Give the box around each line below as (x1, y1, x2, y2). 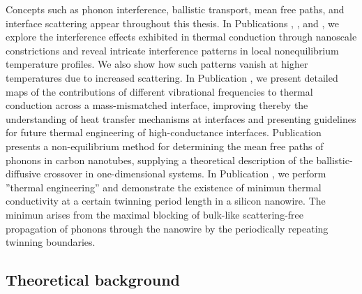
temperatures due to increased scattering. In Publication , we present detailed (6, 70, 338, 84)
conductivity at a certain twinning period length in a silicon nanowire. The (6, 193, 326, 208)
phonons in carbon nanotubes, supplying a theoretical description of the (6, 152, 313, 167)
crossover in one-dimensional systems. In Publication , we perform (43, 166, 326, 181)
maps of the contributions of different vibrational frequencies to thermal (6, 84, 313, 98)
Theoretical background (6, 269, 181, 291)
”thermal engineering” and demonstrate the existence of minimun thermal (6, 179, 322, 194)
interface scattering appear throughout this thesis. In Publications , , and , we (6, 15, 339, 30)
